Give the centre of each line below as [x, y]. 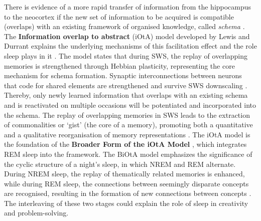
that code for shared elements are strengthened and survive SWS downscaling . [126, 85]
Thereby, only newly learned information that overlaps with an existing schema [126, 95]
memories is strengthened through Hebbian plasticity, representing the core [119, 65]
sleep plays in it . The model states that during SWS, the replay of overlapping [126, 55]
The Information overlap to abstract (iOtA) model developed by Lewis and [127, 36]
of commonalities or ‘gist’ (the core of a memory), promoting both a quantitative [128, 125]
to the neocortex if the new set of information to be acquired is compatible [119, 16]
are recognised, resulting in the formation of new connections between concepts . [128, 193]
